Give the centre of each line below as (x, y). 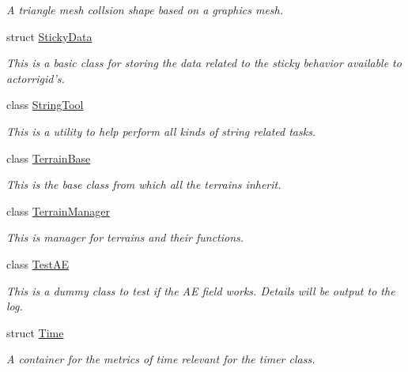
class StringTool (45, 105)
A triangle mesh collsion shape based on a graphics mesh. (145, 9)
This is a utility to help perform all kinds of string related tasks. (161, 131)
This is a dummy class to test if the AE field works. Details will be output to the (201, 290)
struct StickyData (49, 36)
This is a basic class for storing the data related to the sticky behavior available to (204, 63)
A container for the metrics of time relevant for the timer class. (161, 359)
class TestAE (38, 263)
